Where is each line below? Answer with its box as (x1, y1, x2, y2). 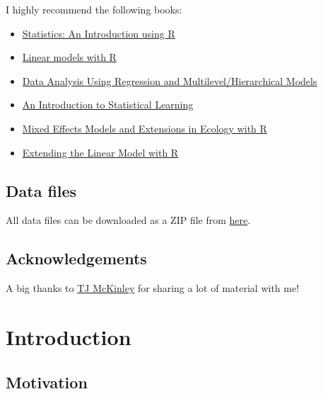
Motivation (6, 371, 88, 393)
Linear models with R (22, 50, 117, 64)
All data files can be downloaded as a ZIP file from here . (6, 213, 251, 227)
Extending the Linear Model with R (22, 145, 179, 159)
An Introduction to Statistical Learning (22, 97, 194, 112)
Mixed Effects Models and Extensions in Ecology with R (22, 120, 267, 135)
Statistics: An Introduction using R (22, 26, 175, 40)
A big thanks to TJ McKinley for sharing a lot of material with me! (6, 281, 300, 295)
